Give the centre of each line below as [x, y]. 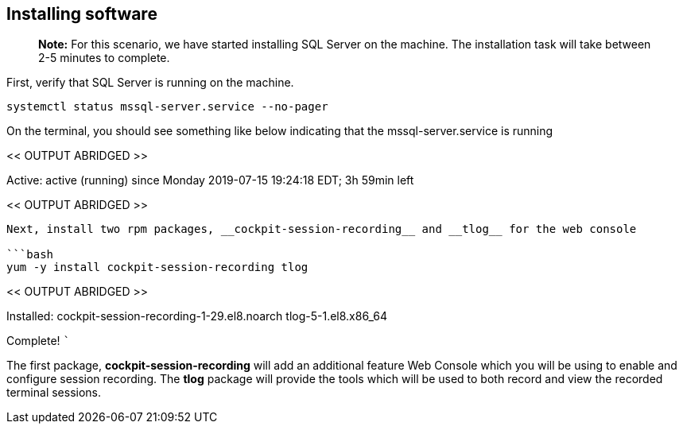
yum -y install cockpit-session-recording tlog [157, 267]
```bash [30, 255]
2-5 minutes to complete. [104, 58]
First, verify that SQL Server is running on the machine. [150, 83]
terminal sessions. [54, 393]
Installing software [82, 14]
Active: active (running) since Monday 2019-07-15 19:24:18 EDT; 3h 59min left [210, 180]
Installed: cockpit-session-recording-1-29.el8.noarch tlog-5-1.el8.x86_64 [197, 316]
